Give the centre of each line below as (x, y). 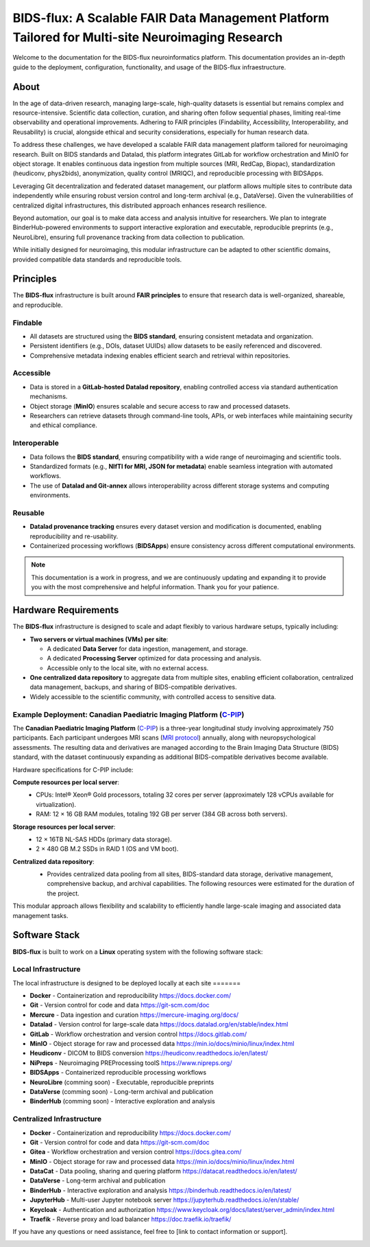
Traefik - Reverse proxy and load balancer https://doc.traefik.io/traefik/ (131, 1220)
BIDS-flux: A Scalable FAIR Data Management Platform (171, 18)
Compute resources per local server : (66, 782)
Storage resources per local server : (64, 827)
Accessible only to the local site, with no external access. (128, 668)
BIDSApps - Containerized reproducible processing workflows (118, 1073)
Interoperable (36, 443)
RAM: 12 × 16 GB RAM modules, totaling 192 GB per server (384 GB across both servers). (162, 814)
